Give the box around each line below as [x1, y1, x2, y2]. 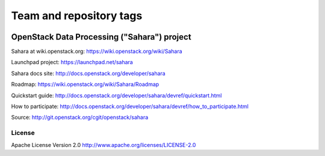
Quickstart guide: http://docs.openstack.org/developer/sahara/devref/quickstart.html [11, 92, 222, 99]
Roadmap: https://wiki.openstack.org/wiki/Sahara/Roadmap [11, 81, 159, 88]
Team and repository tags [11, 9, 143, 22]
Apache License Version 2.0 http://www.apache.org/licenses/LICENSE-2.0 [11, 141, 196, 148]
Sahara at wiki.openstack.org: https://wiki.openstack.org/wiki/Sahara [11, 48, 183, 55]
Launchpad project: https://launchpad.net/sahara [11, 59, 134, 66]
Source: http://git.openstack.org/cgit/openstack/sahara [11, 114, 149, 121]
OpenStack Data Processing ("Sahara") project [11, 32, 192, 42]
